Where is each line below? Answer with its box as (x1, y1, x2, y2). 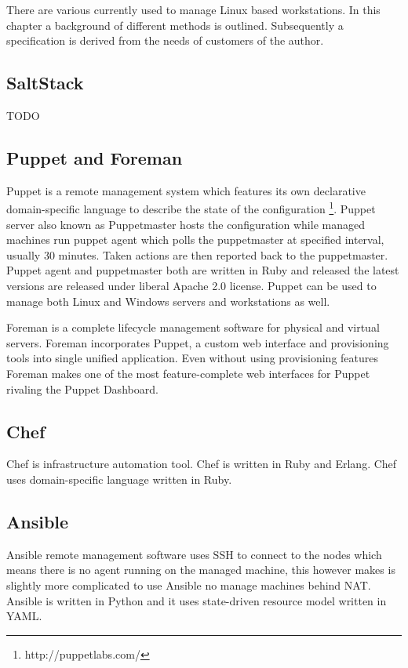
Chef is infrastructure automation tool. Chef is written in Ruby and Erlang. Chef (6, 456, 397, 472)
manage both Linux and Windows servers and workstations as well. (6, 292, 330, 309)
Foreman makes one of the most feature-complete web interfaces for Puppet (6, 365, 370, 381)
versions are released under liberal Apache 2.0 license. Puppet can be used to (6, 278, 377, 293)
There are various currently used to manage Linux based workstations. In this (6, 2, 381, 17)
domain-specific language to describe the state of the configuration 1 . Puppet (6, 198, 376, 217)
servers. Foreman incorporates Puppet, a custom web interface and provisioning (6, 334, 389, 350)
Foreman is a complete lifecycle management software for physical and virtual (6, 319, 380, 336)
